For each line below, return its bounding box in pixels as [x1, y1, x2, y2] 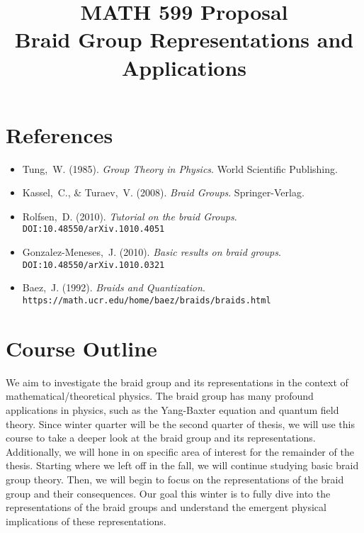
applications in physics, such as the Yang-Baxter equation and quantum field [6, 402, 339, 417]
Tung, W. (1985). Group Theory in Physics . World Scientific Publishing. [22, 161, 338, 176]
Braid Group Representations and [14, 25, 354, 54]
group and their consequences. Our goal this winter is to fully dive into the [6, 486, 331, 500]
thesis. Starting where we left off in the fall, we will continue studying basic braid [6, 458, 359, 473]
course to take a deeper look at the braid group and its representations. [6, 430, 316, 445]
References [6, 120, 113, 149]
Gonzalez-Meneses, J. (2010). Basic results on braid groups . [22, 245, 281, 259]
